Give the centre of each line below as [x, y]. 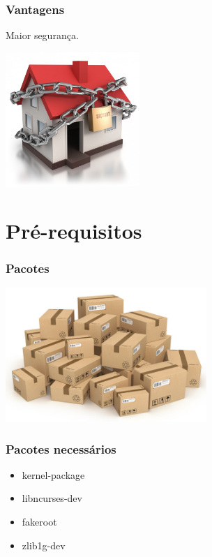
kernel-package [53, 474]
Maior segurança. [42, 35]
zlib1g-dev [44, 545]
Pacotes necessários [61, 448]
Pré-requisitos [74, 230]
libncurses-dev [52, 498]
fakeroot [39, 521]
